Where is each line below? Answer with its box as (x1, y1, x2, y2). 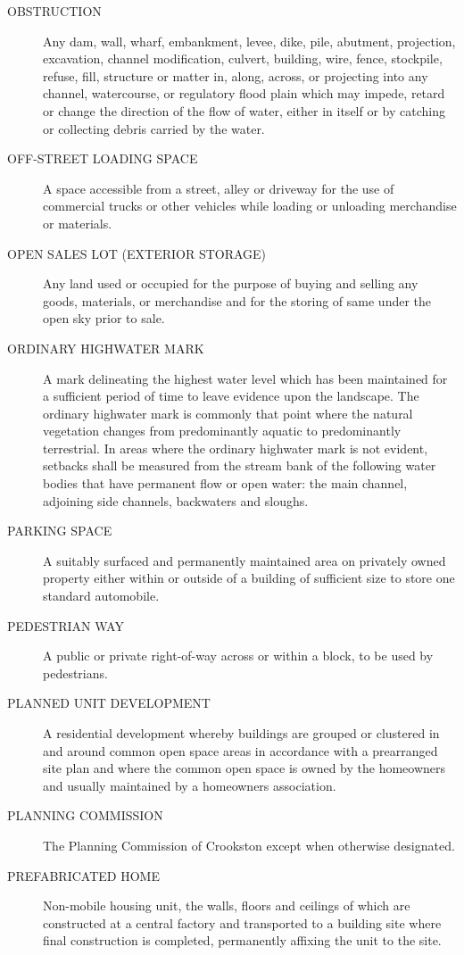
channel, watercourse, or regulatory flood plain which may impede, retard (43, 84, 445, 103)
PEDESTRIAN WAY (7, 616, 124, 635)
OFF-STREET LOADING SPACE (7, 149, 198, 168)
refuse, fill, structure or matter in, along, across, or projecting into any (43, 66, 428, 85)
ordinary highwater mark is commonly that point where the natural (43, 403, 413, 422)
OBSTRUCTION (7, 2, 102, 20)
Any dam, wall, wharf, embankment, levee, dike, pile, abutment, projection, (43, 31, 456, 50)
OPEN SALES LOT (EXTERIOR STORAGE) (7, 244, 267, 262)
